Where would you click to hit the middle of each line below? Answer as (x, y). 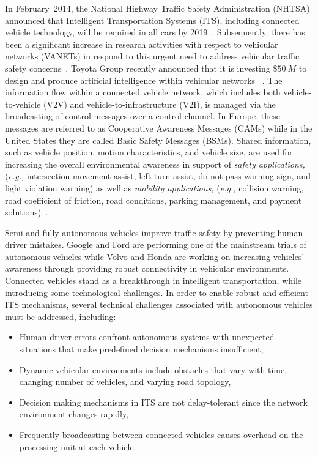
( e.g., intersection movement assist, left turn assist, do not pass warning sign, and (158, 176)
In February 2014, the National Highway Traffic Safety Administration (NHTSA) (157, 8)
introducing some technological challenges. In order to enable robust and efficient (157, 292)
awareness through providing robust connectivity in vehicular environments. (147, 268)
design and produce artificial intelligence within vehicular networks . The (144, 80)
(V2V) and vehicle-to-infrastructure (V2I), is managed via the (159, 104)
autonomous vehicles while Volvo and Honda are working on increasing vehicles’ (155, 256)
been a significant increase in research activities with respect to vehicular (142, 44)
